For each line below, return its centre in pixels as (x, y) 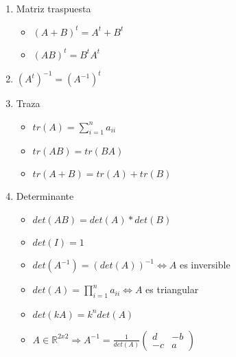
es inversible (205, 265)
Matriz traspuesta (54, 8)
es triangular (172, 289)
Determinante (45, 196)
